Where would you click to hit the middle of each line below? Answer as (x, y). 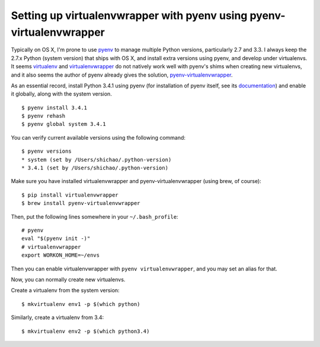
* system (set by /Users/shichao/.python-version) (97, 160)
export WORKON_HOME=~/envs (61, 255)
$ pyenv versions (47, 151)
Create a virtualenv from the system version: (65, 291)
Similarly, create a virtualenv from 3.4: (57, 317)
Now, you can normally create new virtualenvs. (68, 279)
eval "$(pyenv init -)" (56, 239)
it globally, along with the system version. (61, 94)
